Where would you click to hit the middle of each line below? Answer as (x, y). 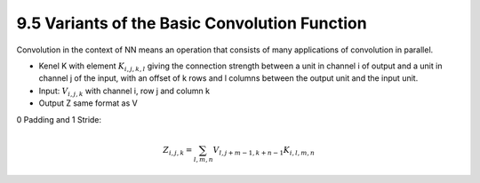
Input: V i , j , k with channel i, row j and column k (124, 91)
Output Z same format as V (88, 103)
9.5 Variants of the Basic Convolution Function (192, 23)
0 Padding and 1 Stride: (59, 119)
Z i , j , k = (178, 151)
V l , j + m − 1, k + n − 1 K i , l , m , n (264, 151)
